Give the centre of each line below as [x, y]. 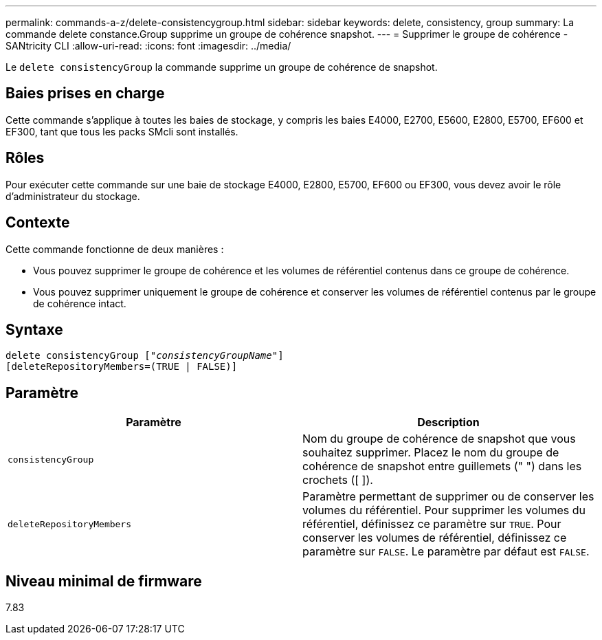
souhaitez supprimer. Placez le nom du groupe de [431, 453]
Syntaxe [34, 329]
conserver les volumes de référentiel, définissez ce [435, 538]
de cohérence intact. [80, 303]
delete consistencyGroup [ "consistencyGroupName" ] [145, 356]
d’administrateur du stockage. [73, 196]
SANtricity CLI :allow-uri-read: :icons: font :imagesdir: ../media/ [148, 46]
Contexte [38, 223]
